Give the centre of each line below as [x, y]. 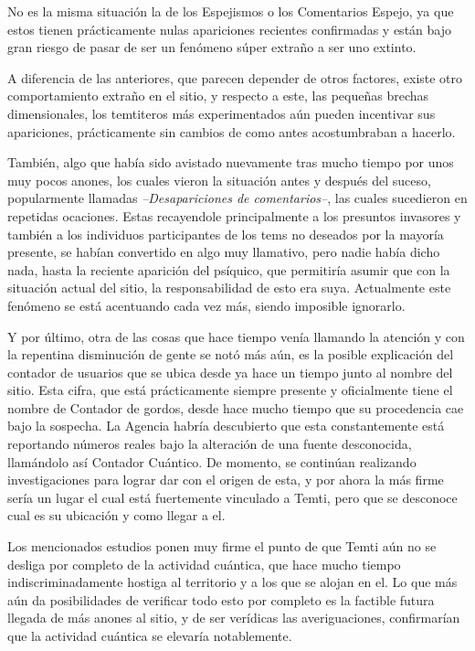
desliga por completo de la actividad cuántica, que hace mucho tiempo [204, 564]
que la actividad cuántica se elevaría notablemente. [150, 635]
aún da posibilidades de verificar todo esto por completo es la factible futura [221, 599]
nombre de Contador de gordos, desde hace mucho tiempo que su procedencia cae [236, 407]
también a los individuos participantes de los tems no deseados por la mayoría [226, 234]
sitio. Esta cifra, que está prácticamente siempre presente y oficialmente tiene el [230, 390]
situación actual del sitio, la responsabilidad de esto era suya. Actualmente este [229, 288]
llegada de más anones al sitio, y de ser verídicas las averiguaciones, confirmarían [234, 618]
